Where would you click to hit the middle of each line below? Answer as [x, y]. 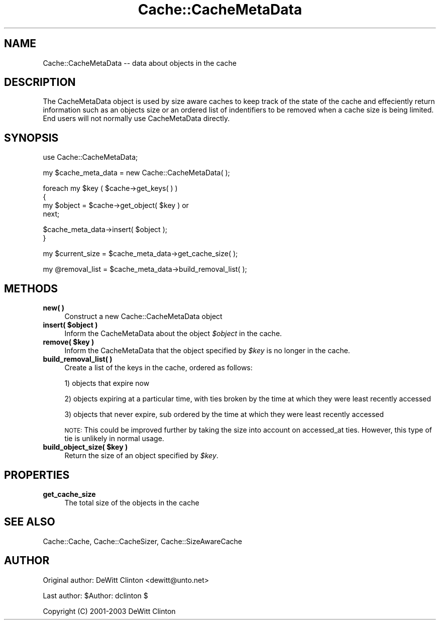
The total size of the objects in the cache [132, 502]
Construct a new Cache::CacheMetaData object [143, 317]
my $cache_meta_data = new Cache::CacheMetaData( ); [136, 173]
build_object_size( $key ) [85, 447]
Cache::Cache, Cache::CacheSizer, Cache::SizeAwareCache [142, 541]
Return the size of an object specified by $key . [141, 456]
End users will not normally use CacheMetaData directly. [136, 119]
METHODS [31, 288]
